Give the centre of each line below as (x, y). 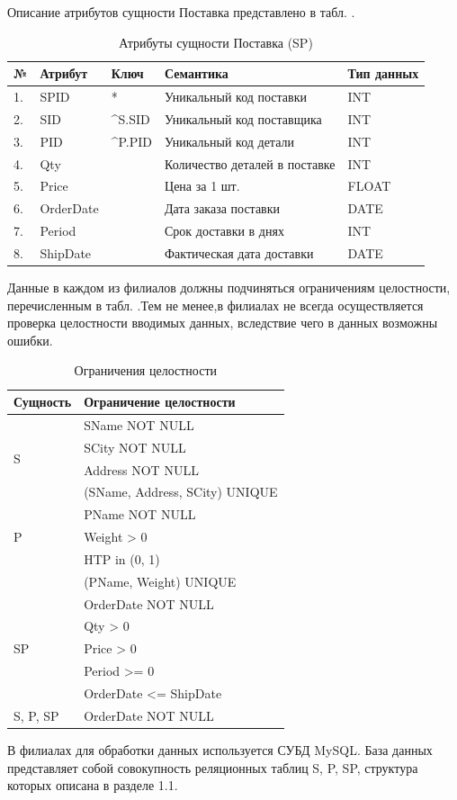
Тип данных (383, 73)
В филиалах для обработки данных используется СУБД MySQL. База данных (220, 749)
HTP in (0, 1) (122, 558)
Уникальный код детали (229, 141)
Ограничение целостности (160, 401)
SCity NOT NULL (135, 447)
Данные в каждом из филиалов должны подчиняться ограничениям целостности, (229, 288)
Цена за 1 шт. (202, 186)
